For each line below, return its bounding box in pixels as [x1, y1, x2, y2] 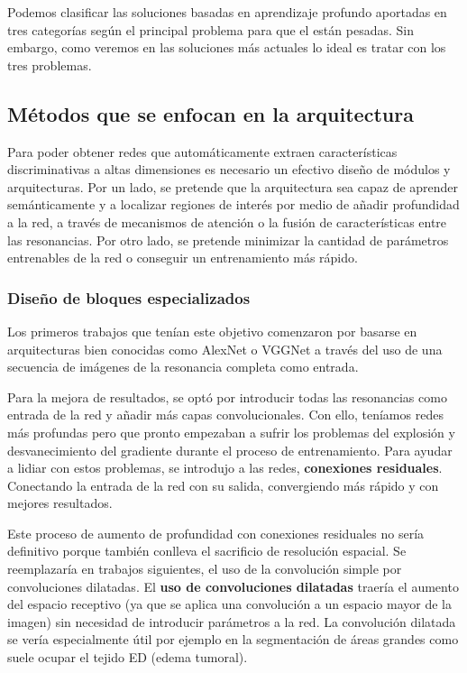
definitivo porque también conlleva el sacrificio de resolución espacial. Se [7, 541, 407, 560]
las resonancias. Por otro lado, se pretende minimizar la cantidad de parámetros [7, 230, 449, 249]
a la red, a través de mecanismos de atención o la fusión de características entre [7, 212, 447, 231]
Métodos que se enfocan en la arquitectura [7, 99, 414, 127]
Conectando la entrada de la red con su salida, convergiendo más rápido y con [7, 475, 439, 494]
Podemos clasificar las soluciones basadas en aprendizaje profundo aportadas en [7, 3, 447, 21]
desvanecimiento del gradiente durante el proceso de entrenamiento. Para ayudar [7, 440, 453, 459]
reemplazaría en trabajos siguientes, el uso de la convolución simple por [7, 559, 402, 578]
